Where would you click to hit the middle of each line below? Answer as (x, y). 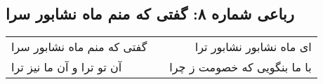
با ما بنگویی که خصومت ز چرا (240, 67)
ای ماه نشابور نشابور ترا (253, 47)
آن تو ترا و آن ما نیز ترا (67, 67)
